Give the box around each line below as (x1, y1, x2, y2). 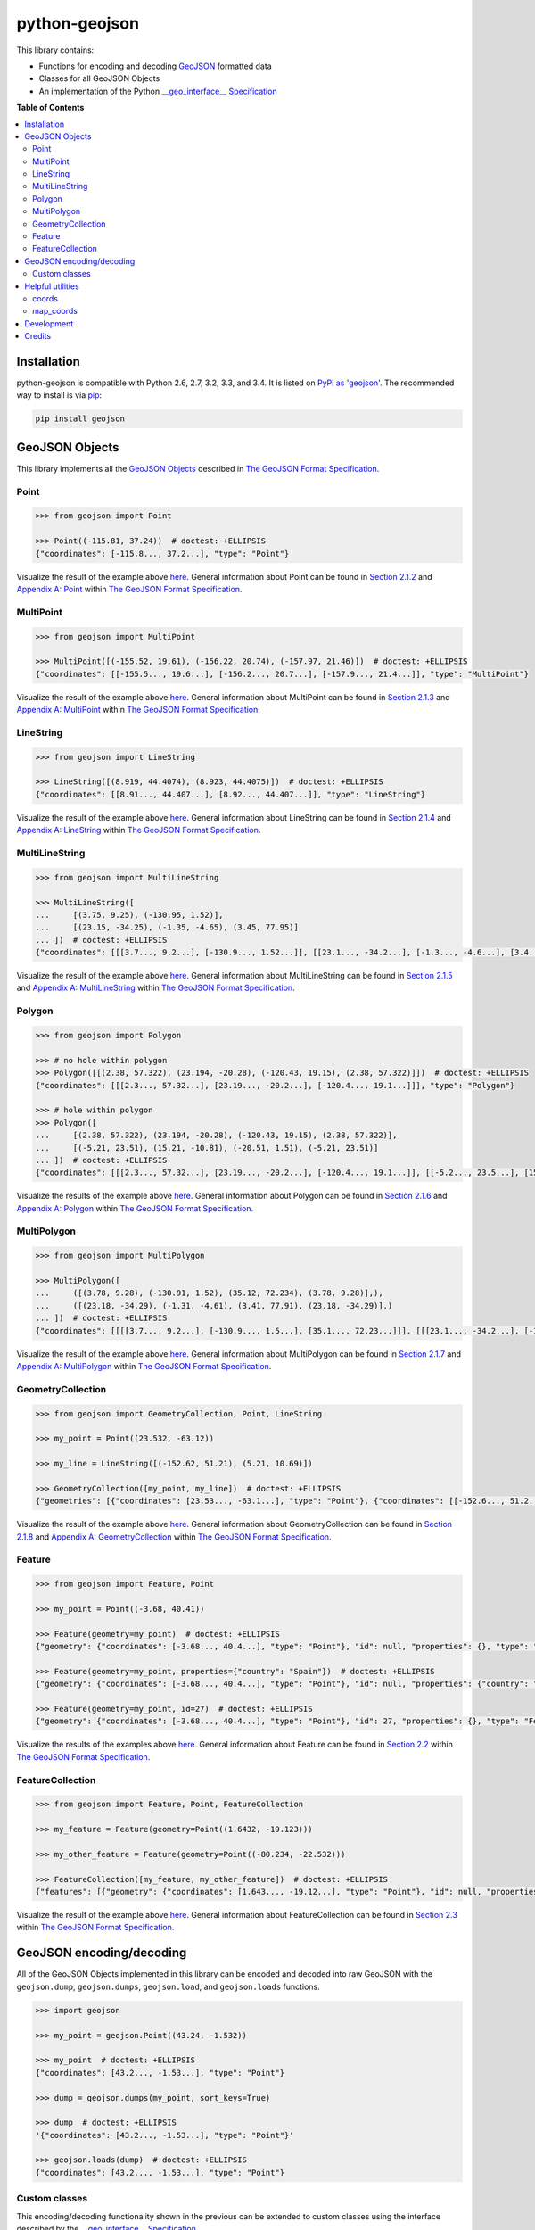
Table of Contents (16, 103, 85, 113)
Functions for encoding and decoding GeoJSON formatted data (38, 61, 272, 71)
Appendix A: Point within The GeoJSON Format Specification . (16, 584, 243, 595)
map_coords (32, 306, 78, 317)
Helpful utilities (24, 281, 79, 292)
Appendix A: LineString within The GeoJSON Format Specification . (16, 825, 261, 836)
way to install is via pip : (16, 390, 103, 401)
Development (24, 318, 74, 329)
